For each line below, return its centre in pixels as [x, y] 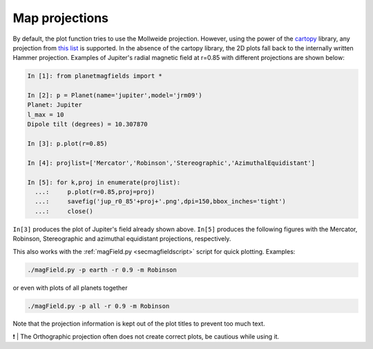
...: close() [64, 211]
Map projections [61, 18]
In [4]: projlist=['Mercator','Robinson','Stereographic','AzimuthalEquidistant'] [171, 163]
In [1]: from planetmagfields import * [95, 76]
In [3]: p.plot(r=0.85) [68, 144]
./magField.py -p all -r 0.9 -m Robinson [98, 306]
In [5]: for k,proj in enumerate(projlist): [104, 182]
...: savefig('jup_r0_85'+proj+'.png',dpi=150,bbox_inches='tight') [161, 201]
